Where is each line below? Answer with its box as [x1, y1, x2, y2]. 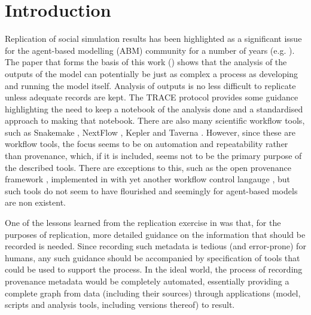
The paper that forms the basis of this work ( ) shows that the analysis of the [5, 56, 287, 68]
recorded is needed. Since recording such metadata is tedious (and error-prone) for [5, 240, 306, 252]
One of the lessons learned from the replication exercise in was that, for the [5, 216, 281, 229]
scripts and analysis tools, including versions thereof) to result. [5, 298, 235, 311]
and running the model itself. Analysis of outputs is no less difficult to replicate [5, 79, 296, 91]
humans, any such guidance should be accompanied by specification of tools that [5, 251, 300, 264]
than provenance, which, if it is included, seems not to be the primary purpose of [5, 149, 302, 162]
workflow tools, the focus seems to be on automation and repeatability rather [5, 137, 288, 150]
